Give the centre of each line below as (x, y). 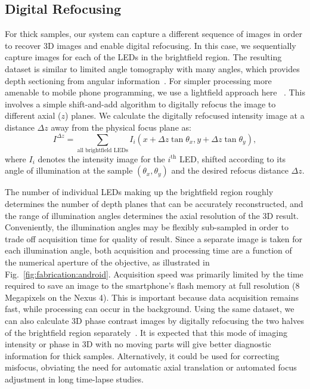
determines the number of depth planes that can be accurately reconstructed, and (154, 204)
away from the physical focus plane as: (121, 127)
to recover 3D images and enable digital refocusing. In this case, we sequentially (151, 45)
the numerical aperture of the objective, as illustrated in (107, 262)
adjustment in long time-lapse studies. (74, 379)
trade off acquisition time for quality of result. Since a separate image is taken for (154, 238)
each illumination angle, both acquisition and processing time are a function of (148, 250)
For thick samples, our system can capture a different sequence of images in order (154, 34)
